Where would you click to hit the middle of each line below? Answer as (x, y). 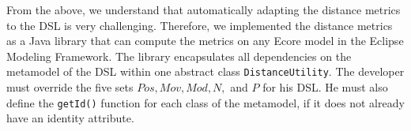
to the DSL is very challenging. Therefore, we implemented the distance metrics (200, 25)
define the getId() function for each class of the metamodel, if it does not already (205, 102)
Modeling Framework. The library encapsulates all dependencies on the (179, 56)
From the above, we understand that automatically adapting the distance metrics (204, 9)
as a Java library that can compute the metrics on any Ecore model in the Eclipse (205, 41)
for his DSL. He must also (325, 87)
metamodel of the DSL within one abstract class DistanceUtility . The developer (205, 71)
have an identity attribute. (70, 118)
